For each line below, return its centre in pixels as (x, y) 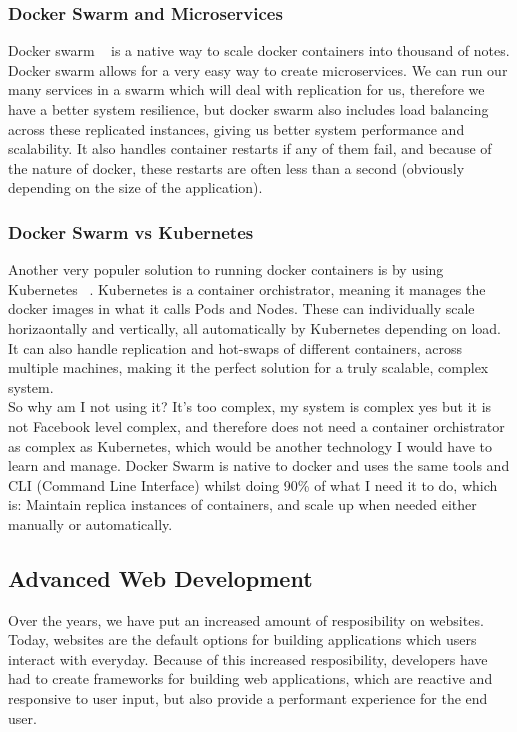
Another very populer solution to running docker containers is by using (226, 269)
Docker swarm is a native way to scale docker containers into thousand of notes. (259, 50)
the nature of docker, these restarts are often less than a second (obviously (236, 167)
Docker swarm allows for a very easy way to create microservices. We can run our (258, 69)
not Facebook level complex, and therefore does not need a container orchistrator (256, 425)
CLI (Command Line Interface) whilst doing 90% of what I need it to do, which (253, 484)
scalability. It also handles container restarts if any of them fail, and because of (250, 148)
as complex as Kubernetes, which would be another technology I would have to (250, 445)
